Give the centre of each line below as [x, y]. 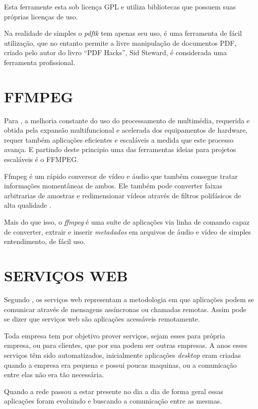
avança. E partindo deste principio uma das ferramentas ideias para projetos [120, 149]
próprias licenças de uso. [41, 16]
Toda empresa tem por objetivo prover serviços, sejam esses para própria [115, 335]
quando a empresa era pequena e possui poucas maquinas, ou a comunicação [121, 365]
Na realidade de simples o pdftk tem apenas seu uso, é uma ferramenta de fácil [123, 33]
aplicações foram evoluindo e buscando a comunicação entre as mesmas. [113, 401]
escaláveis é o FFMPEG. [41, 159]
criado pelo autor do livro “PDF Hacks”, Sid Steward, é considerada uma [115, 52]
